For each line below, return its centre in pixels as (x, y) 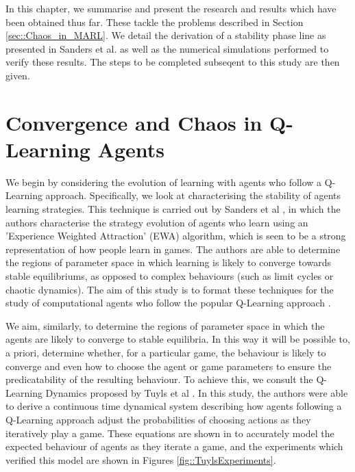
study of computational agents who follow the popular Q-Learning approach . (168, 303)
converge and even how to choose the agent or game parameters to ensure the (169, 366)
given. (18, 75)
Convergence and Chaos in (134, 122)
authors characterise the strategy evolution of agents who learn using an (157, 222)
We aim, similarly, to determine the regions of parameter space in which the (165, 325)
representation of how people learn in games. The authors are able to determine (173, 249)
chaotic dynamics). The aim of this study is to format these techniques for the (170, 289)
